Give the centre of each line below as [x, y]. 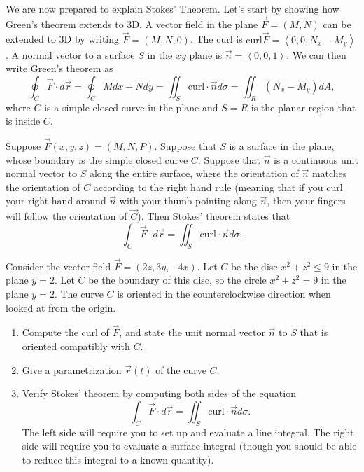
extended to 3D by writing [63, 39]
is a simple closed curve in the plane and [131, 107]
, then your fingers [306, 201]
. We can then [316, 54]
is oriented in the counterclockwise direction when [224, 293]
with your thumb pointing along [188, 201]
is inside [23, 121]
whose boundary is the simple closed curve [97, 159]
